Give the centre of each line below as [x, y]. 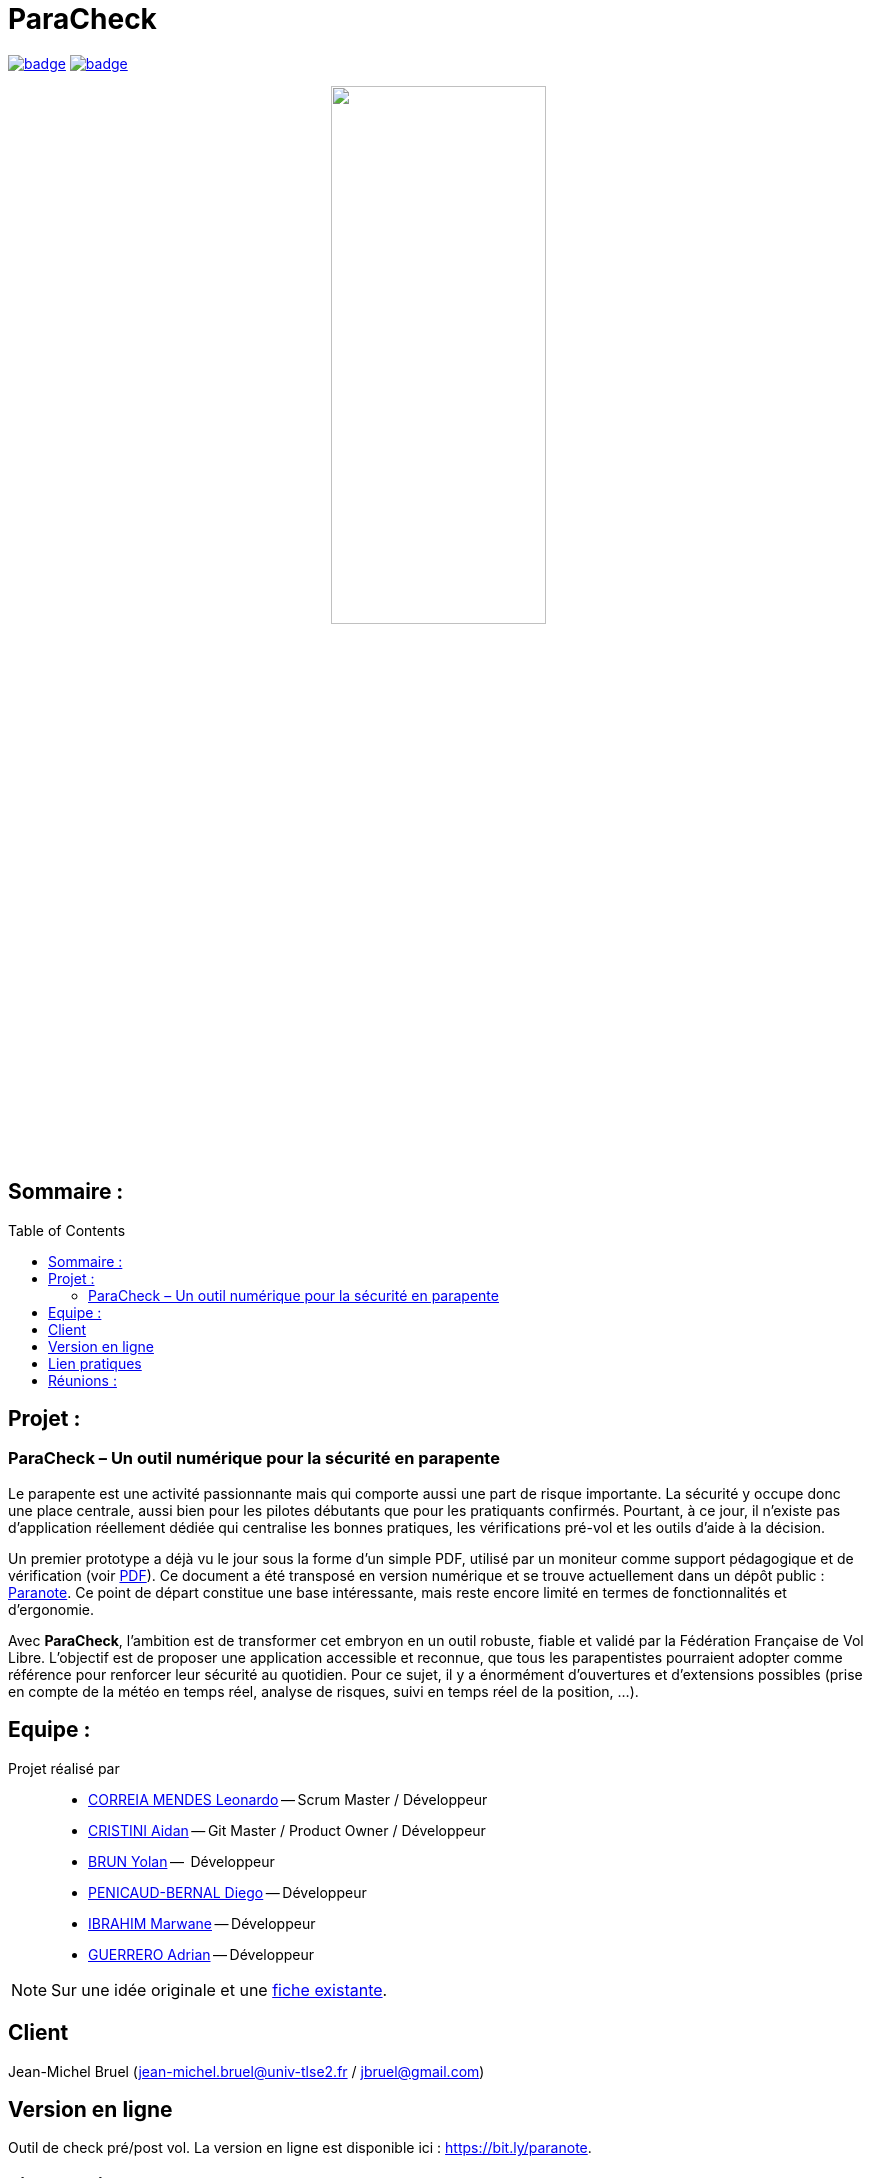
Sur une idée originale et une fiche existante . [219, 1989]
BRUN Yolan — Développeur [181, 1861]
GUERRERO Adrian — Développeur [201, 1954]
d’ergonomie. [51, 1609]
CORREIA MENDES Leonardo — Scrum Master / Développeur [288, 1799]
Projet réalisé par [64, 1768]
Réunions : [82, 1380]
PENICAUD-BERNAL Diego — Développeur [227, 1892]
